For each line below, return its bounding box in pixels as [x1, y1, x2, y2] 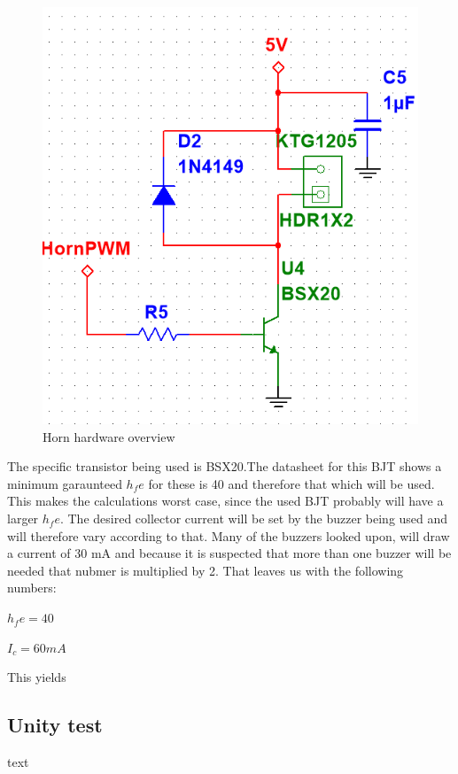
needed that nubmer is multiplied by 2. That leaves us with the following [7, 561, 404, 579]
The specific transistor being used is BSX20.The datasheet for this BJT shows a [7, 457, 442, 476]
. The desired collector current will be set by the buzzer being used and [59, 509, 448, 528]
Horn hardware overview [43, 427, 175, 445]
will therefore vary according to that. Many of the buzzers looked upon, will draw [7, 526, 450, 545]
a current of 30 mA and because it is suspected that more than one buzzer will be [7, 544, 452, 562]
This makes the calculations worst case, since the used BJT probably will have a [7, 491, 444, 510]
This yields [7, 668, 66, 686]
